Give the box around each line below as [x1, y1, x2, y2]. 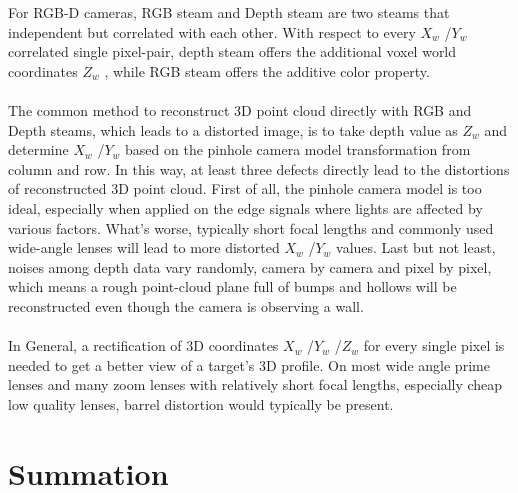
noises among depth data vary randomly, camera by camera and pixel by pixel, [8, 256, 492, 277]
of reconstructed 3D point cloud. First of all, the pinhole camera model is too [8, 178, 482, 199]
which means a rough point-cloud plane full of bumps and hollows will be [8, 276, 457, 297]
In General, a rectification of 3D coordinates [8, 335, 279, 356]
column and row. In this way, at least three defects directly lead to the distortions [8, 158, 510, 179]
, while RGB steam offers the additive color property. [104, 60, 430, 81]
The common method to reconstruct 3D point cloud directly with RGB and [8, 99, 472, 120]
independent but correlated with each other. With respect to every [8, 21, 416, 42]
